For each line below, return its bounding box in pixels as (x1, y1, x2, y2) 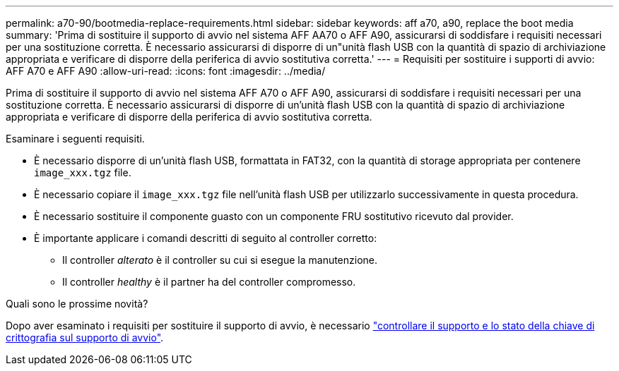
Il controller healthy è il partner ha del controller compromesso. (62, 276, 356, 288)
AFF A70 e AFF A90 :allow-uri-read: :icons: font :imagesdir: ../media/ (6, 65, 326, 77)
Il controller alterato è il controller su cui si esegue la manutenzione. (62, 254, 378, 266)
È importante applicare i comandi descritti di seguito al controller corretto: (34, 232, 377, 244)
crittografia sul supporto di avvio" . (6, 332, 164, 343)
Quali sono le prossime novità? (6, 298, 148, 310)
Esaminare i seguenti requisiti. (6, 133, 145, 145)
